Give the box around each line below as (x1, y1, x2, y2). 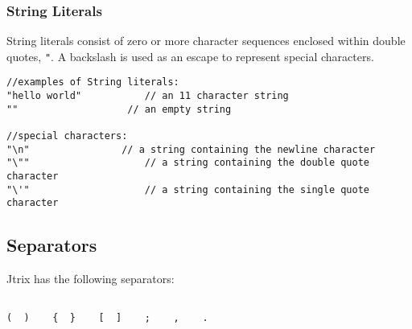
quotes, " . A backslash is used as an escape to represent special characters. (6, 47, 374, 64)
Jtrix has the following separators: (6, 270, 175, 287)
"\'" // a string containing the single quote (6, 183, 370, 195)
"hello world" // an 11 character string (6, 90, 289, 102)
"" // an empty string (6, 103, 232, 115)
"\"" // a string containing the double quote (6, 157, 370, 169)
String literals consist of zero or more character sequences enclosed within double (6, 32, 406, 49)
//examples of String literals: (6, 76, 179, 88)
